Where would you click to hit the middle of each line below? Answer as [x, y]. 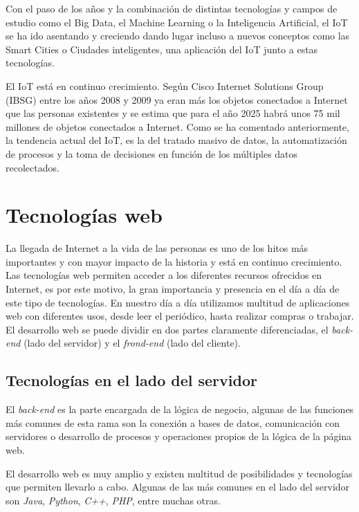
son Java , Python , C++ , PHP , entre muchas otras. [113, 500]
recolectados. [33, 167]
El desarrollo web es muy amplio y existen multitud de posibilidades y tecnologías [179, 473]
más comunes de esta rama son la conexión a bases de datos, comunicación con [173, 422]
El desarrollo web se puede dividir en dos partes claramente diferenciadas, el [167, 329]
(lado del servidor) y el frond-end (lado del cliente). [132, 343]
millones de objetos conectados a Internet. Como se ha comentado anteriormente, [177, 126]
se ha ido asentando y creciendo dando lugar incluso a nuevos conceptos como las [178, 36]
